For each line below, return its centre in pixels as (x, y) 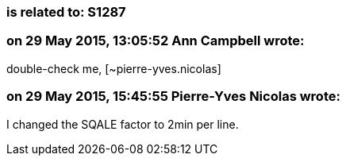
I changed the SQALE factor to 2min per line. (123, 124)
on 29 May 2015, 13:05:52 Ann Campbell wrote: (156, 41)
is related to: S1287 (66, 12)
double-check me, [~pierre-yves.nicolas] (114, 68)
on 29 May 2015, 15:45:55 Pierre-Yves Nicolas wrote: (173, 96)
